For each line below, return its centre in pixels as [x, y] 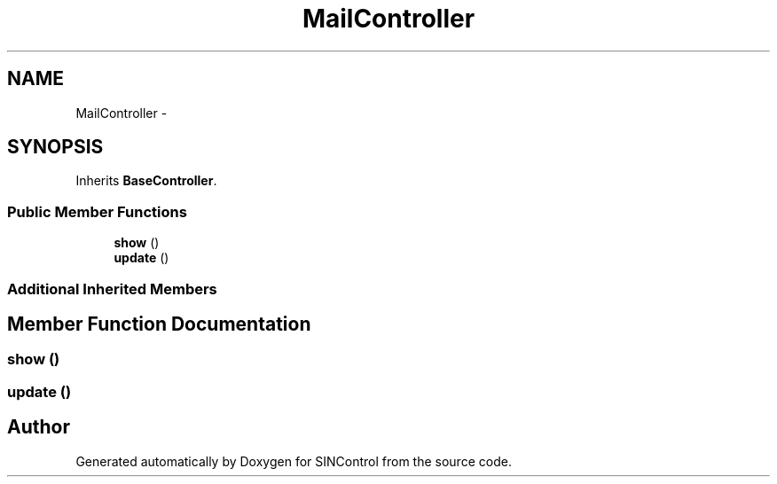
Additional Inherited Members [112, 289]
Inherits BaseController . [146, 181]
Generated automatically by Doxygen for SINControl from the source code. [294, 461]
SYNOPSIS [55, 147]
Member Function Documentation [159, 324]
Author [39, 427]
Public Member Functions [97, 211]
